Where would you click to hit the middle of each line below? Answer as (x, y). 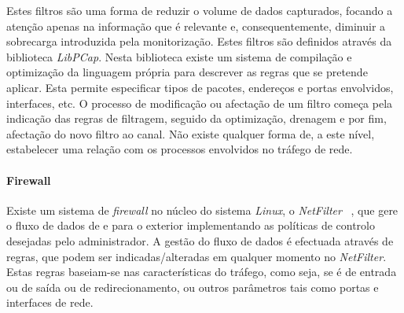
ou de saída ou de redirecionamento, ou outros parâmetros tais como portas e (193, 287)
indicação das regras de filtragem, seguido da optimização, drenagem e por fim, (196, 118)
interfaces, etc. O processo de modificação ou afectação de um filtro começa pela (200, 103)
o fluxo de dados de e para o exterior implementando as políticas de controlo (191, 225)
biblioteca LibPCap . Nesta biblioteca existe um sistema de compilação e (179, 56)
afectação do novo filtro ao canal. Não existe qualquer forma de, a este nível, (191, 133)
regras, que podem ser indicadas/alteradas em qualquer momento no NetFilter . (196, 256)
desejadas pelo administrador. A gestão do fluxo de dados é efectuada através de (200, 240)
